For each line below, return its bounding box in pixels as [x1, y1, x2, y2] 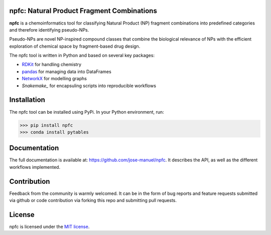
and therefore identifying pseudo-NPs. [9, 27, 89, 33]
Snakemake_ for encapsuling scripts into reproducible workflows [22, 83, 157, 89]
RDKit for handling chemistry [22, 62, 82, 68]
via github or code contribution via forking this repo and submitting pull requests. [9, 197, 177, 203]
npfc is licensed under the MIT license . [9, 223, 90, 230]
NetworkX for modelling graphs [22, 76, 87, 82]
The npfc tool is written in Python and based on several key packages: [9, 53, 155, 59]
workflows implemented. [9, 164, 60, 170]
